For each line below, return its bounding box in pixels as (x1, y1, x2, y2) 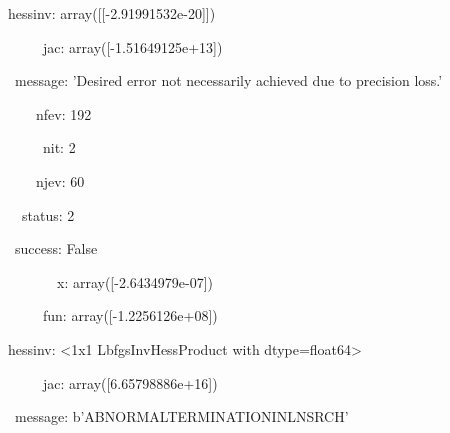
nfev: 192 (35, 103, 92, 124)
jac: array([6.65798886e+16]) (42, 372, 218, 393)
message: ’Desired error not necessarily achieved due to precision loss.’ (14, 70, 443, 91)
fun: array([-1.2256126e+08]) (42, 305, 218, 326)
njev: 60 (35, 170, 85, 191)
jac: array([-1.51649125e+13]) (42, 36, 223, 57)
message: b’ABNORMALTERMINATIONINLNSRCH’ (14, 406, 349, 427)
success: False (14, 238, 98, 259)
